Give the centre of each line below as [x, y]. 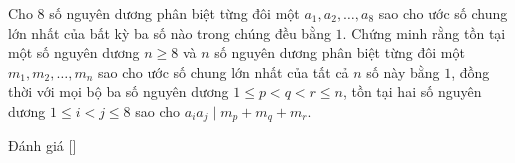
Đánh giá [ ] [42, 145]
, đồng [470, 71]
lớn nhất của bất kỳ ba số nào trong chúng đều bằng [169, 32]
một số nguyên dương [74, 52]
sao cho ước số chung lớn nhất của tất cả [223, 71]
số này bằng [403, 71]
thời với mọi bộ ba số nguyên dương [118, 91]
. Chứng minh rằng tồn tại [424, 32]
